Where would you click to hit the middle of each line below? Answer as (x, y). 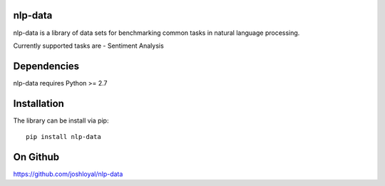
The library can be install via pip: (61, 120)
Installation (38, 103)
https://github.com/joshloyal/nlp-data (68, 174)
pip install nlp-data (63, 137)
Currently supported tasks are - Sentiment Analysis (88, 46)
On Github (36, 157)
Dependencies (46, 66)
